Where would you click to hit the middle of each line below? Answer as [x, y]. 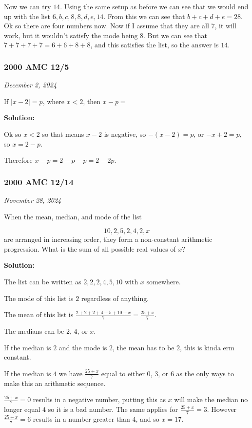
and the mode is [83, 347]
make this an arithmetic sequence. [55, 383]
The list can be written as [43, 281]
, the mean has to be [143, 347]
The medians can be [34, 331]
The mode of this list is [39, 298]
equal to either [123, 373]
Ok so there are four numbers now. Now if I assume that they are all [107, 26]
